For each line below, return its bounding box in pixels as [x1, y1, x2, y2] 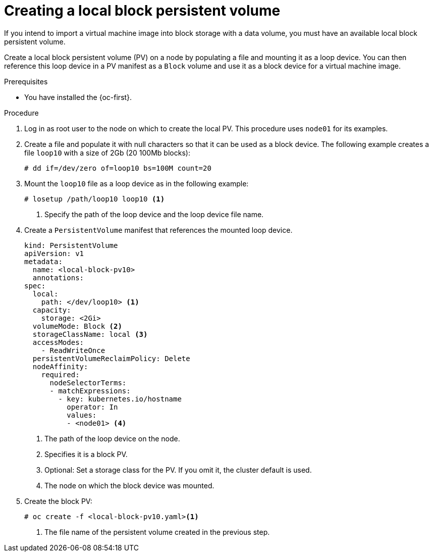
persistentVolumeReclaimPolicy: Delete [32, 354, 190, 363]
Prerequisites [4, 77, 48, 86]
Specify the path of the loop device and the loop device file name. [44, 210, 264, 219]
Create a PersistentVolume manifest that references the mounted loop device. [24, 225, 293, 234]
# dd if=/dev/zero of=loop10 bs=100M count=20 [24, 164, 211, 172]
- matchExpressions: [49, 386, 131, 395]
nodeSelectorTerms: [49, 378, 127, 387]
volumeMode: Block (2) [32, 322, 122, 330]
